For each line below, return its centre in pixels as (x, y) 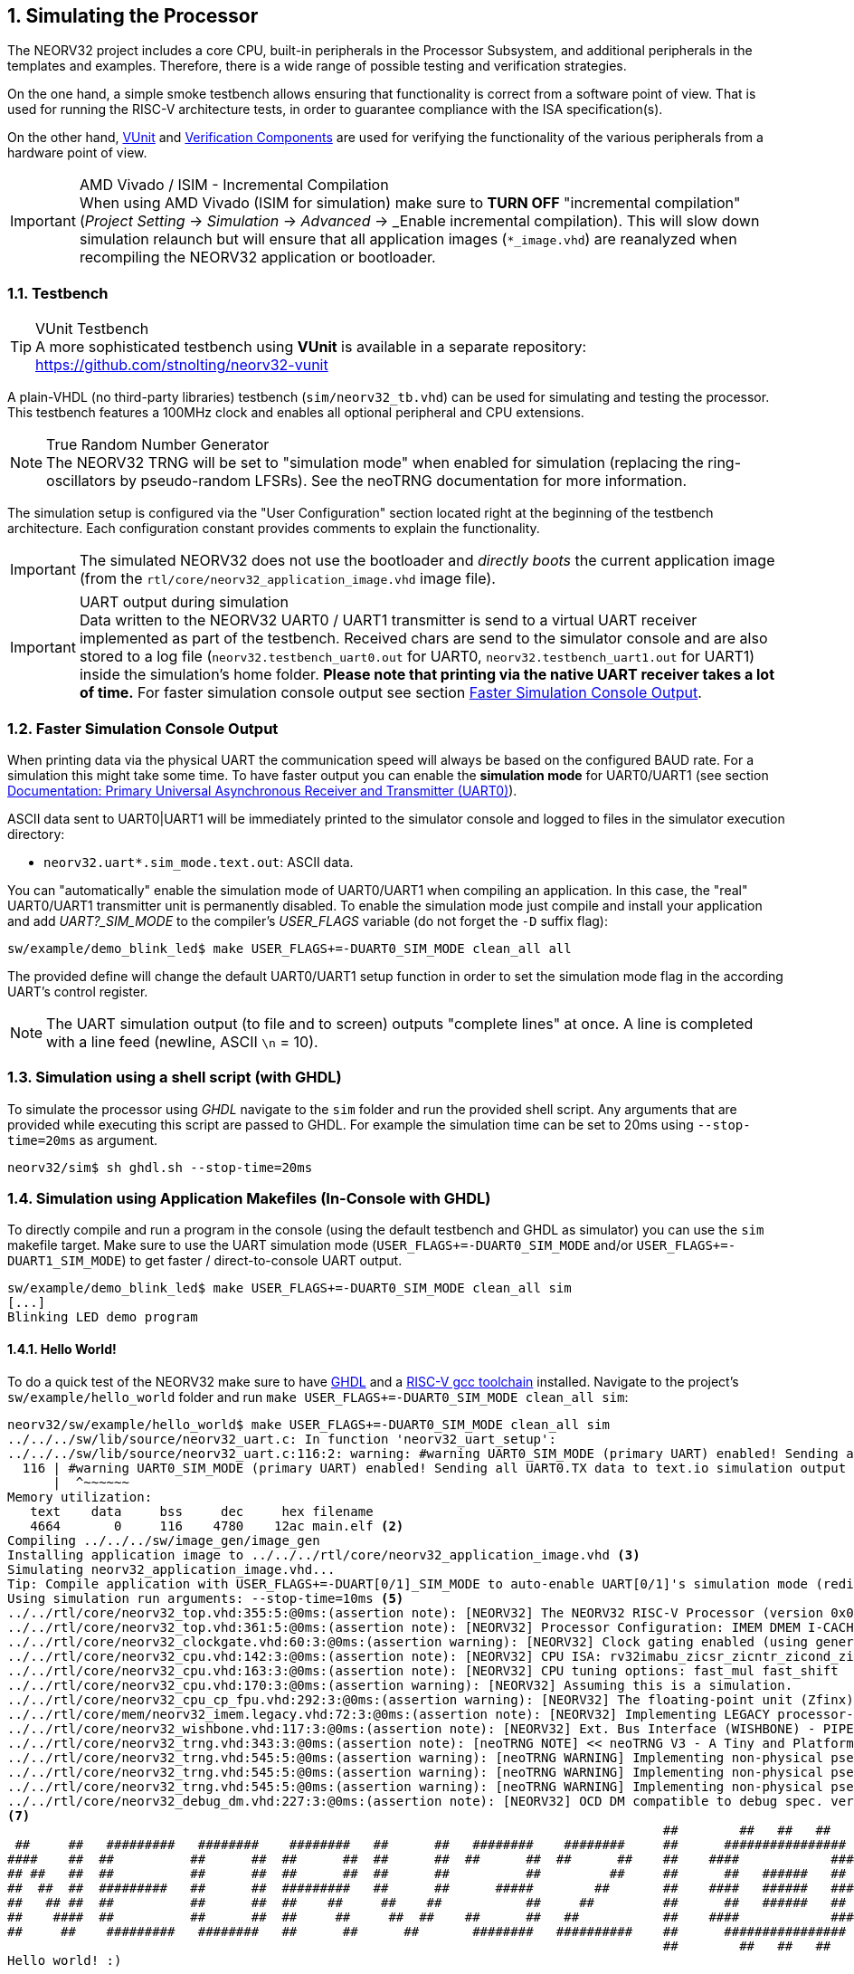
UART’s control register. (78, 991)
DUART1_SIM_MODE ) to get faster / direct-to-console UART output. (205, 1261)
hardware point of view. (77, 153)
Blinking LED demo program (103, 1317)
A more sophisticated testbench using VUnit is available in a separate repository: (311, 347)
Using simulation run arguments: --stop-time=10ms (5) (206, 1598)
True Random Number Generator (158, 445)
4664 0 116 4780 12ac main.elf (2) (217, 1526)
